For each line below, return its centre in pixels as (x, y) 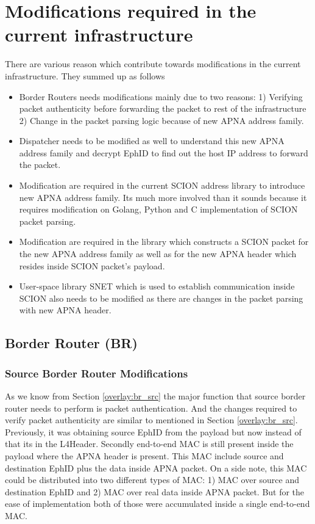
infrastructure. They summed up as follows (85, 75)
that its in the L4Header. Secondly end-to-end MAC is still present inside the (149, 444)
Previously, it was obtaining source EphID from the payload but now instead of (153, 431)
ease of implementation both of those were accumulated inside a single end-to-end (157, 504)
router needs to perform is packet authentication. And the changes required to (151, 408)
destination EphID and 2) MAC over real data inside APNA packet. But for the (155, 491)
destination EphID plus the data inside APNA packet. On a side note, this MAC (156, 468)
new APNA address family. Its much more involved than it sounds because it (163, 197)
